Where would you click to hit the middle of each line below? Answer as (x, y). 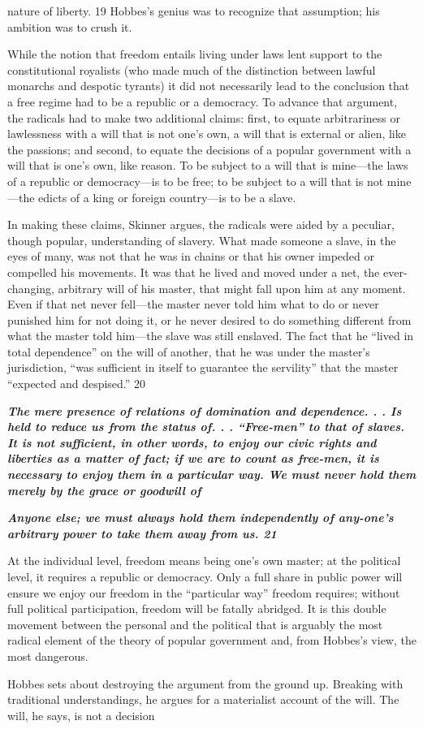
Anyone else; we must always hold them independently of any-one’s (201, 518)
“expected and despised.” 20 (77, 384)
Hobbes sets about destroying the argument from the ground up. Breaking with (205, 683)
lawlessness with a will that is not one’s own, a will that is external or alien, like (207, 134)
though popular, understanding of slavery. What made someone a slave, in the (202, 240)
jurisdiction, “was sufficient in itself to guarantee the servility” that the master (203, 367)
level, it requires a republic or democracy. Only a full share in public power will (205, 576)
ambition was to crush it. (70, 26)
